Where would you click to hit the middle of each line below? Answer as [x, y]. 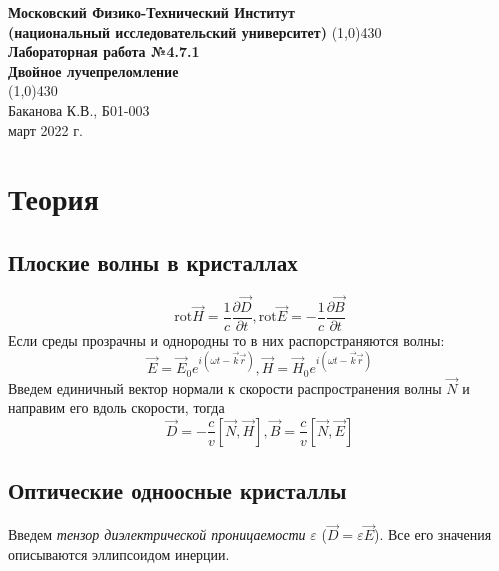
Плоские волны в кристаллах [153, 261]
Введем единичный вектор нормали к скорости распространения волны [225, 387]
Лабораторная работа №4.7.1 [104, 51]
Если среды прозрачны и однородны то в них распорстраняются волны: [226, 340]
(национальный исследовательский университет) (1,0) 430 [195, 31]
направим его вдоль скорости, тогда [116, 407]
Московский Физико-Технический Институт [151, 12]
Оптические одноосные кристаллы [177, 490]
